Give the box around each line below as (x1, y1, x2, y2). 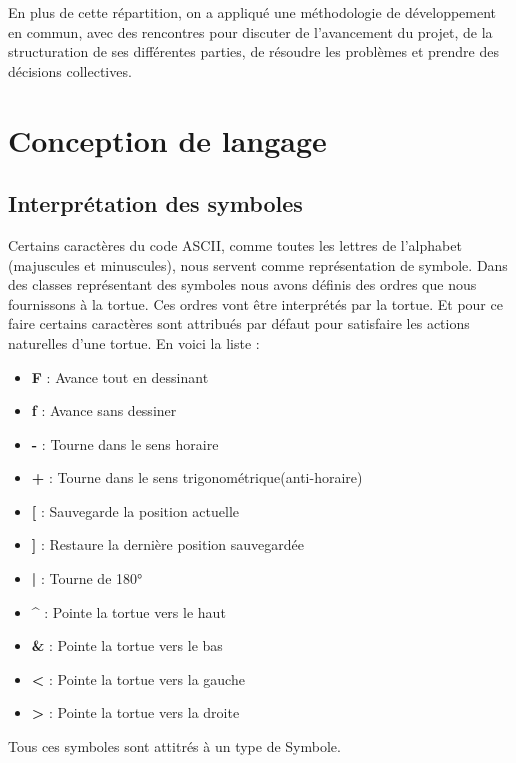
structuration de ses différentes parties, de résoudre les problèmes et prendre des (8, 41, 499, 62)
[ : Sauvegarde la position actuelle (31, 500, 239, 521)
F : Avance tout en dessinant (31, 366, 209, 387)
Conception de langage (8, 119, 327, 160)
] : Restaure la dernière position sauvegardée (31, 534, 305, 555)
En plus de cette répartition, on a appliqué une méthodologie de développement (8, 2, 497, 22)
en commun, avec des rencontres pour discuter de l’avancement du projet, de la (8, 21, 493, 42)
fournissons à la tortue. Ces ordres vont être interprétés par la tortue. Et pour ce (8, 293, 503, 314)
